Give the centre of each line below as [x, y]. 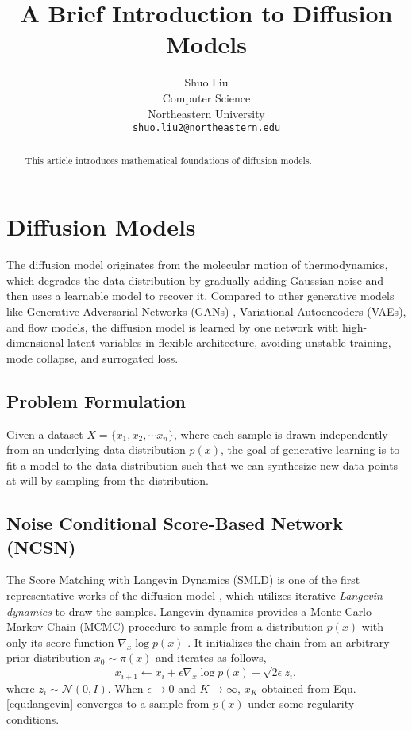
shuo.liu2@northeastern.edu [206, 128]
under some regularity [301, 703]
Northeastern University [206, 113]
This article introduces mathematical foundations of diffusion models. [168, 160]
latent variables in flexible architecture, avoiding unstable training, [229, 342]
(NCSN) [41, 546]
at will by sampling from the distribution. [108, 480]
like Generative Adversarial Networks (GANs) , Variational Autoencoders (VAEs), [206, 311]
